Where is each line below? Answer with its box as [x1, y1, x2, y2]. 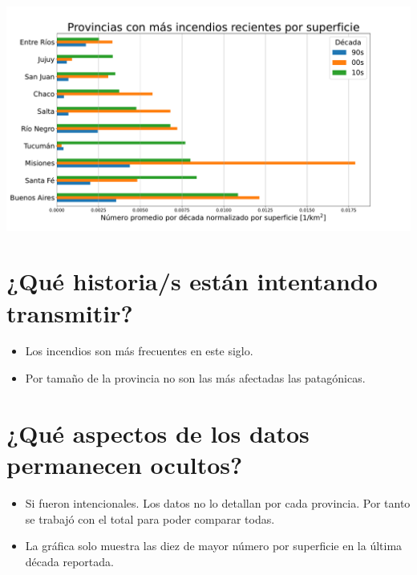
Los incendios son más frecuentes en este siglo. [25, 342, 253, 359]
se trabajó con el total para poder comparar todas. [25, 510, 275, 527]
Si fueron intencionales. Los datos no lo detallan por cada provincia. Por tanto [25, 494, 411, 511]
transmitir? [6, 296, 133, 329]
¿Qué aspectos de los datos [6, 416, 310, 449]
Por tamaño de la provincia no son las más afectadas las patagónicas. [25, 370, 366, 387]
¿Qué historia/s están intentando [6, 265, 378, 298]
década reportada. [25, 553, 114, 569]
